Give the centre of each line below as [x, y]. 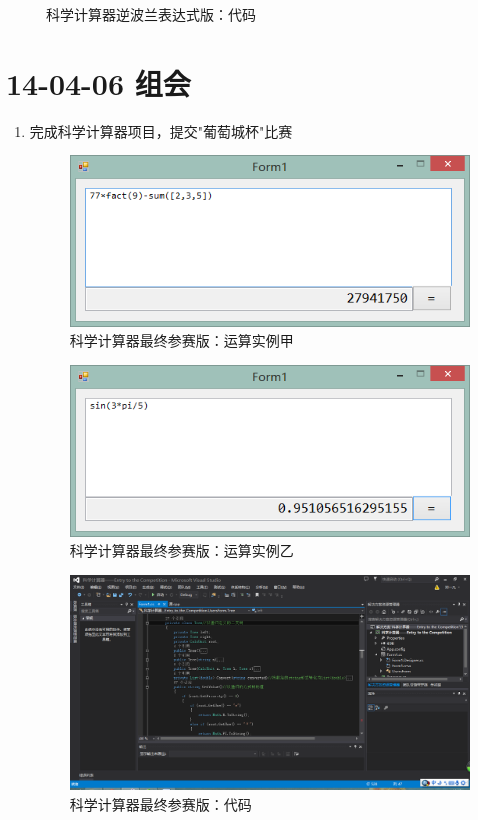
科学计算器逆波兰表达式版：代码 [151, 14]
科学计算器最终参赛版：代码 [160, 803]
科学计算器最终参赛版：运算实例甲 [181, 340]
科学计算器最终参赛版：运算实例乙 [181, 550]
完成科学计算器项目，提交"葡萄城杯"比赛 [161, 130]
